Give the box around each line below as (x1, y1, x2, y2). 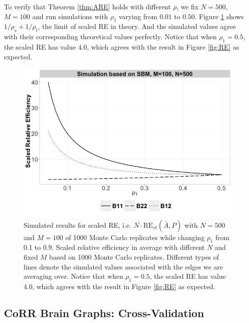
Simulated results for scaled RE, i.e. (24, 219, 132, 230)
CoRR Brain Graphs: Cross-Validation (4, 305, 204, 320)
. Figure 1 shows (194, 11, 244, 21)
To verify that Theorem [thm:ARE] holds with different (4, 1, 171, 11)
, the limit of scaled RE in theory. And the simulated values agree (38, 21, 236, 31)
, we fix (176, 1, 198, 11)
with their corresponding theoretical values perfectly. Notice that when (4, 31, 217, 42)
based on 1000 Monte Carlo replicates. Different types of (49, 252, 219, 262)
